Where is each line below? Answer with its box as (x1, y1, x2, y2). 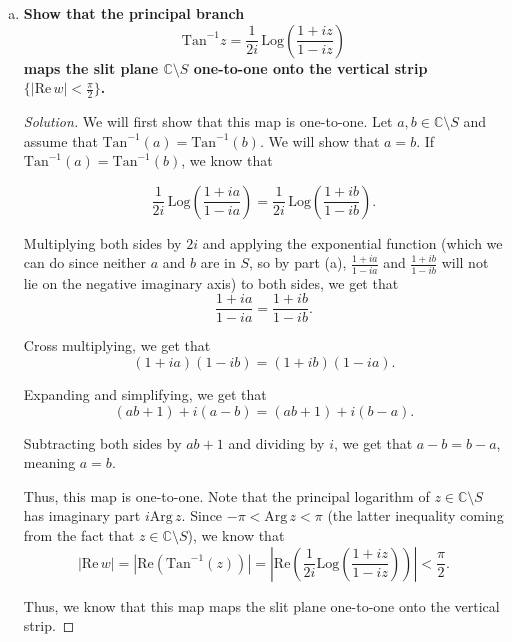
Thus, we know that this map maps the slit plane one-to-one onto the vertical (23, 595, 500, 616)
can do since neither (23, 252, 147, 273)
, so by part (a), (248, 252, 347, 273)
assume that (23, 130, 98, 151)
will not (441, 252, 489, 273)
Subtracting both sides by (23, 432, 182, 453)
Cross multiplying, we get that (23, 335, 211, 356)
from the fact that (23, 524, 135, 545)
